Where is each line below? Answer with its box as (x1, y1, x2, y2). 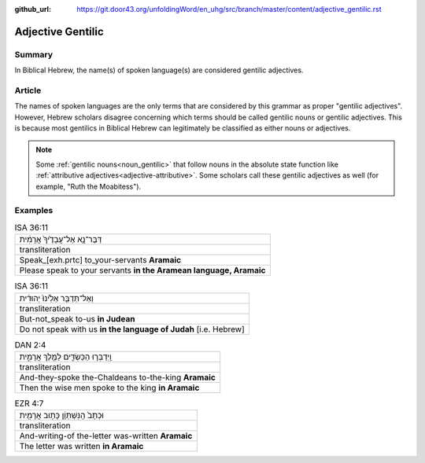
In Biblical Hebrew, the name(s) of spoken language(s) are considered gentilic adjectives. (14, 65, 304, 75)
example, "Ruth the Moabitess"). (35, 182, 142, 191)
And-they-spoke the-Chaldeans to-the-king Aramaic (19, 372, 216, 383)
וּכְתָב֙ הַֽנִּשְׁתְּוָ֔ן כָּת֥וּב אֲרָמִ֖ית (19, 410, 105, 421)
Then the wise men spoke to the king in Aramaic (19, 382, 200, 393)
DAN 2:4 (14, 339, 46, 350)
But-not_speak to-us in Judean (19, 313, 135, 324)
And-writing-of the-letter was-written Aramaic (19, 431, 193, 442)
